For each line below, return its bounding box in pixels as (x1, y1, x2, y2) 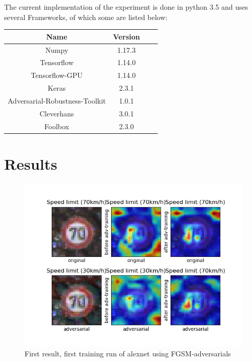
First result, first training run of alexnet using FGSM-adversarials (25, 348, 231, 359)
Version (113, 31, 140, 42)
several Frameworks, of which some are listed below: (4, 11, 167, 22)
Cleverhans (39, 108, 74, 118)
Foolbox (44, 120, 69, 131)
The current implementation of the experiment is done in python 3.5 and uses (4, 2, 248, 12)
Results (4, 153, 57, 174)
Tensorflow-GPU (31, 70, 83, 81)
